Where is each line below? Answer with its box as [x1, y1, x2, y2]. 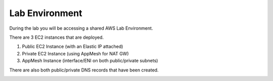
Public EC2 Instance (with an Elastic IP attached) [22, 43, 123, 50]
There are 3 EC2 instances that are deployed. [9, 34, 104, 40]
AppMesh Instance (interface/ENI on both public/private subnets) [22, 58, 158, 64]
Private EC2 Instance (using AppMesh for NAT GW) [22, 50, 129, 56]
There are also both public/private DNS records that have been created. [9, 67, 159, 73]
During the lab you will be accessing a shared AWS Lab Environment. [9, 25, 153, 31]
